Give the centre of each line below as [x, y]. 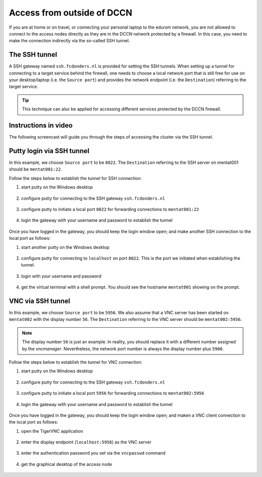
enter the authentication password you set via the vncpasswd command [93, 453]
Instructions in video [41, 125]
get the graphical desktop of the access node [67, 464]
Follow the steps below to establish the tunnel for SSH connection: [75, 178]
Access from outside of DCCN [71, 13]
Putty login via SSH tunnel [49, 151]
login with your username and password [61, 276]
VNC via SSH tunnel [40, 301]
